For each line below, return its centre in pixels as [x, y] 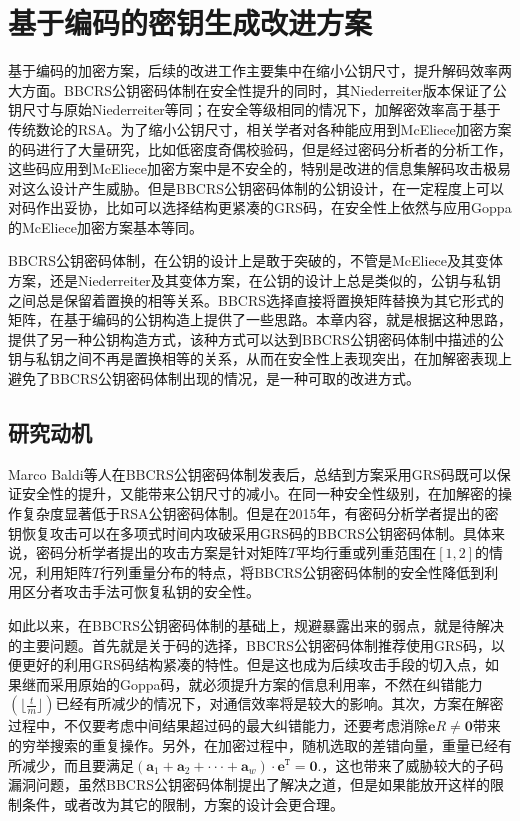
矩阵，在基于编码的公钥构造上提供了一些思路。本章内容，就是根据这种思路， [260, 319]
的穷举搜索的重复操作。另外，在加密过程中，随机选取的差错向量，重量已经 [253, 744]
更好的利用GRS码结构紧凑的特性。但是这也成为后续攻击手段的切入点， [253, 664]
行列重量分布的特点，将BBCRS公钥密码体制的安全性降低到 [292, 571]
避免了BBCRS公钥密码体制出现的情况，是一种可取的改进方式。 [214, 378]
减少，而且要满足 [77, 764]
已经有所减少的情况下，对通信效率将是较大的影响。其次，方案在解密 [279, 703]
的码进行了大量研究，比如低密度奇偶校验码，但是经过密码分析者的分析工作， [260, 148]
